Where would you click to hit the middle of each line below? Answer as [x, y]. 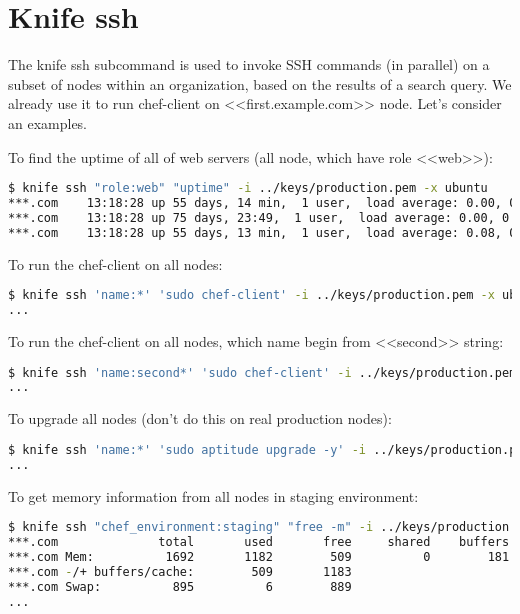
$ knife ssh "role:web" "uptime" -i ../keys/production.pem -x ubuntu [248, 188]
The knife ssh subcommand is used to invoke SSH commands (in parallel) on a [249, 64]
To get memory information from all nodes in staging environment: [213, 495]
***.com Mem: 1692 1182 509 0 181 [259, 556]
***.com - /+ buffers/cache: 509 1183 [180, 571]
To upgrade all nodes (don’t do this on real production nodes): [200, 418]
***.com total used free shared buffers [259, 542]
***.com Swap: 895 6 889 [180, 586]
